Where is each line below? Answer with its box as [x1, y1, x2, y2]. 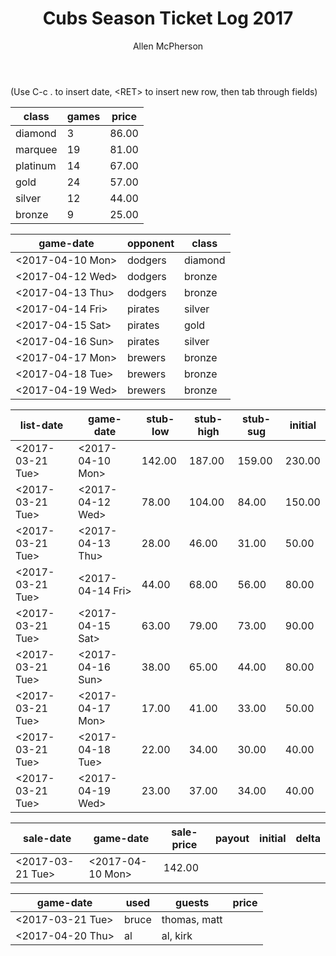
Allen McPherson [132, 40, 204, 52]
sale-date [23, 831, 72, 845]
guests [175, 895, 210, 909]
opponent [126, 236, 175, 250]
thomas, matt [161, 912, 223, 926]
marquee [15, 142, 58, 156]
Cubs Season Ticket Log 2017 [42, 7, 294, 30]
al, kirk [161, 928, 193, 942]
